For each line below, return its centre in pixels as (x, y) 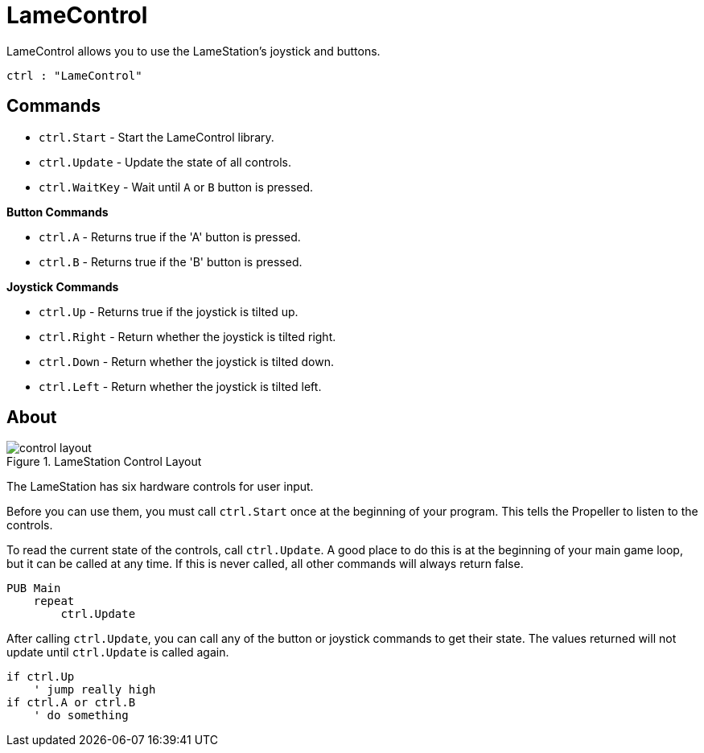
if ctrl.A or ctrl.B (71, 703)
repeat (54, 601)
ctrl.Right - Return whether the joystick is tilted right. (187, 336)
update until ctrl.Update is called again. (118, 652)
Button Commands (58, 212)
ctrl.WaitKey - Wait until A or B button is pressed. (176, 187)
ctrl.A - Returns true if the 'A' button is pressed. (170, 237)
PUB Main (34, 588)
